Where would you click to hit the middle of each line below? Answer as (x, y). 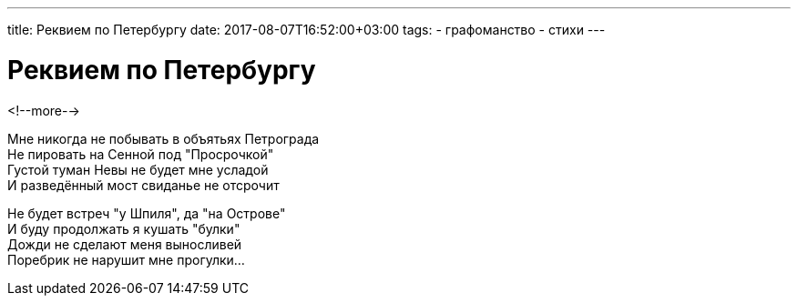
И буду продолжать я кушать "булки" (124, 228)
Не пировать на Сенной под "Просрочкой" (141, 154)
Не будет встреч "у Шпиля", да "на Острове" (147, 213)
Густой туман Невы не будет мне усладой (138, 169)
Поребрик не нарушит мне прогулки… (126, 259)
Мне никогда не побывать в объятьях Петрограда (164, 138)
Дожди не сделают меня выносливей (125, 244)
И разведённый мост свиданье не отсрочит (143, 185)
